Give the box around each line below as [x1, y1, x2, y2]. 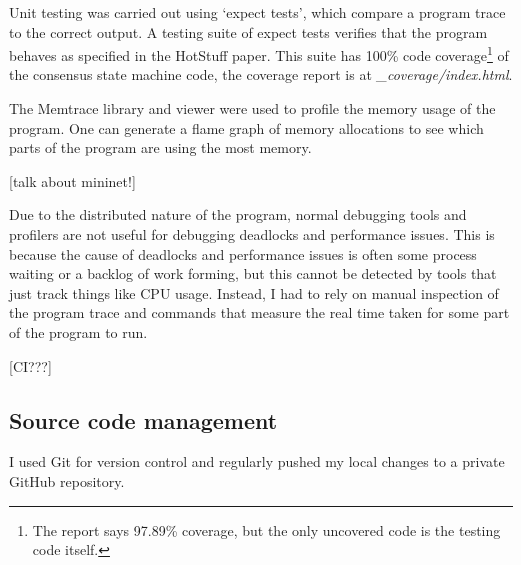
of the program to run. [9, 321, 148, 342]
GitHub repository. [9, 470, 125, 491]
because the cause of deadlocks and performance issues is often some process [9, 243, 477, 264]
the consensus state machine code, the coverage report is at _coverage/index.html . [9, 64, 513, 85]
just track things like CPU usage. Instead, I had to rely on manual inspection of [9, 282, 499, 303]
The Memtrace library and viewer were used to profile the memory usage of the [9, 98, 496, 119]
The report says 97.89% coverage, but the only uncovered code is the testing [32, 519, 501, 540]
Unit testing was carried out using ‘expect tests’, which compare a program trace [9, 2, 506, 22]
